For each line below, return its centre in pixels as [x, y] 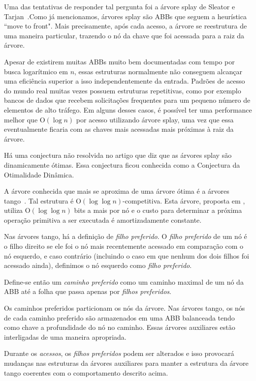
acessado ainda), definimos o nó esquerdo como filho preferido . [98, 265]
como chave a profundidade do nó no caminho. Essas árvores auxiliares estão [120, 327]
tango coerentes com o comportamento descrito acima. [86, 372]
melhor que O [25, 119]
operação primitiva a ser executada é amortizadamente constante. [103, 220]
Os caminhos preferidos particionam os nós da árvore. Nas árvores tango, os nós [125, 308]
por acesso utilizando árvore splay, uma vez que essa [155, 119]
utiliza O [17, 210]
